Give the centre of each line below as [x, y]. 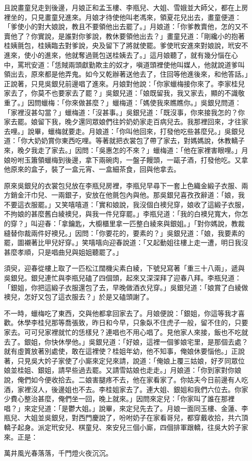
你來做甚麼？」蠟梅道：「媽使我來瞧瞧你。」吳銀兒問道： [153, 102]
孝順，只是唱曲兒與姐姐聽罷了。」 [70, 252]
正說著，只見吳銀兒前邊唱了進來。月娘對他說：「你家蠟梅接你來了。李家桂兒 [124, 83]
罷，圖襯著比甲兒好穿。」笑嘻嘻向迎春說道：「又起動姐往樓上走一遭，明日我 [123, 242]
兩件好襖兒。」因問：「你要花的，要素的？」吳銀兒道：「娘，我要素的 [138, 233]
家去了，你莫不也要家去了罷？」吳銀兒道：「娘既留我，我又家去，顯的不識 [121, 93]
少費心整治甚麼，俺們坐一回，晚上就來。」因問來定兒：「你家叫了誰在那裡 [119, 399]
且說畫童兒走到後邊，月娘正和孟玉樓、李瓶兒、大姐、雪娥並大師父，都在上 [123, 7]
